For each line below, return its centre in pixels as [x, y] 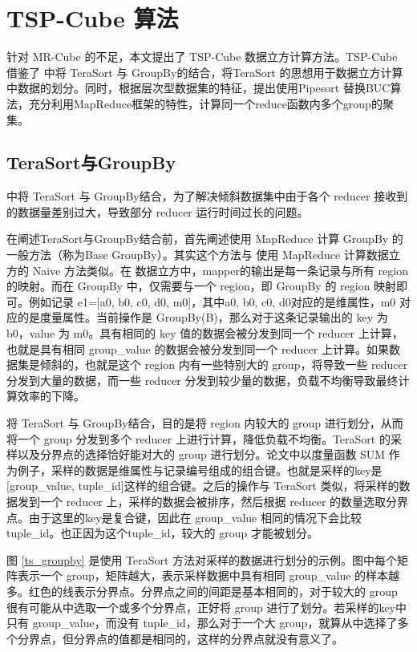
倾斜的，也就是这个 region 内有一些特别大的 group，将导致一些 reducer [224, 364]
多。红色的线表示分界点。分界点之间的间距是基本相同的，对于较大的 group [202, 591]
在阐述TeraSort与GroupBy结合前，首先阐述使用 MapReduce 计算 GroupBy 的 [205, 239]
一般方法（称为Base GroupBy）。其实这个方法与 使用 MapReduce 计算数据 [198, 255]
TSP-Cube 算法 [93, 18]
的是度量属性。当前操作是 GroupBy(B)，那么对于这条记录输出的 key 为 [202, 317]
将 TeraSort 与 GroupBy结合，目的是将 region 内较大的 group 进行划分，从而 [205, 423]
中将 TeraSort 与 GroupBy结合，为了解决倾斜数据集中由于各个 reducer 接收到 [207, 196]
